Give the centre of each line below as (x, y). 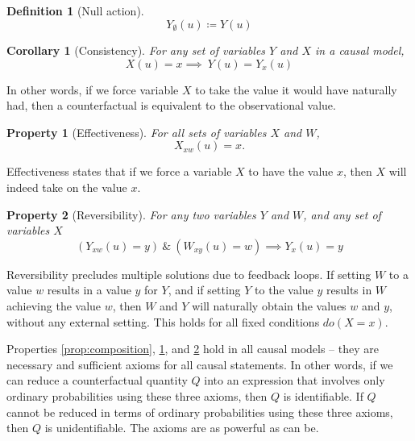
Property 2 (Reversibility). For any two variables (131, 214)
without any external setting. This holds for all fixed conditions (163, 321)
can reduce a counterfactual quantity (97, 380)
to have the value (291, 171)
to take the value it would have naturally (296, 89)
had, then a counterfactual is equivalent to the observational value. (171, 105)
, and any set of (342, 214)
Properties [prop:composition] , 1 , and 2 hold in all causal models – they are (193, 349)
